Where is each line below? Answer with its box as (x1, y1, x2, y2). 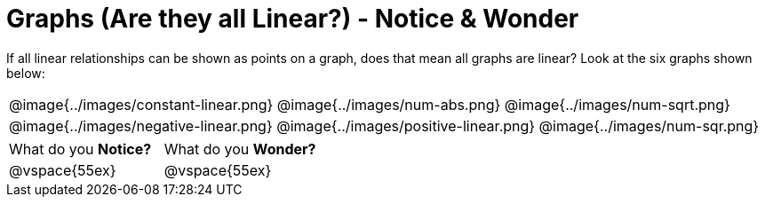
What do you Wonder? (163, 139, 316, 158)
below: (6, 65, 45, 81)
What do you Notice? (9, 139, 152, 158)
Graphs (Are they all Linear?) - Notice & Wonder (6, 4, 579, 34)
